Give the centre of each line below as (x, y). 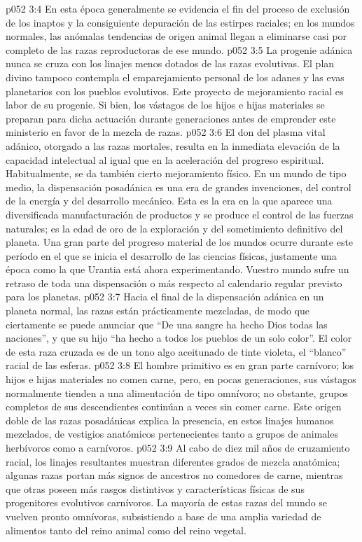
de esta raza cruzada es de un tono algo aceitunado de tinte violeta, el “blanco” (176, 351)
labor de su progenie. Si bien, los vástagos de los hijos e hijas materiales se (165, 105)
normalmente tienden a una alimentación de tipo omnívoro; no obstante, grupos (177, 392)
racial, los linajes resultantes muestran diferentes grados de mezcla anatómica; (173, 461)
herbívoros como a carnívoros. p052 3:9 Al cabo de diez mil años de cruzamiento (178, 447)
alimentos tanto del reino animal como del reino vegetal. (126, 530)
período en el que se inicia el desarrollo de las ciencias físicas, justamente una (171, 255)
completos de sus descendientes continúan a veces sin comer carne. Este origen (174, 406)
